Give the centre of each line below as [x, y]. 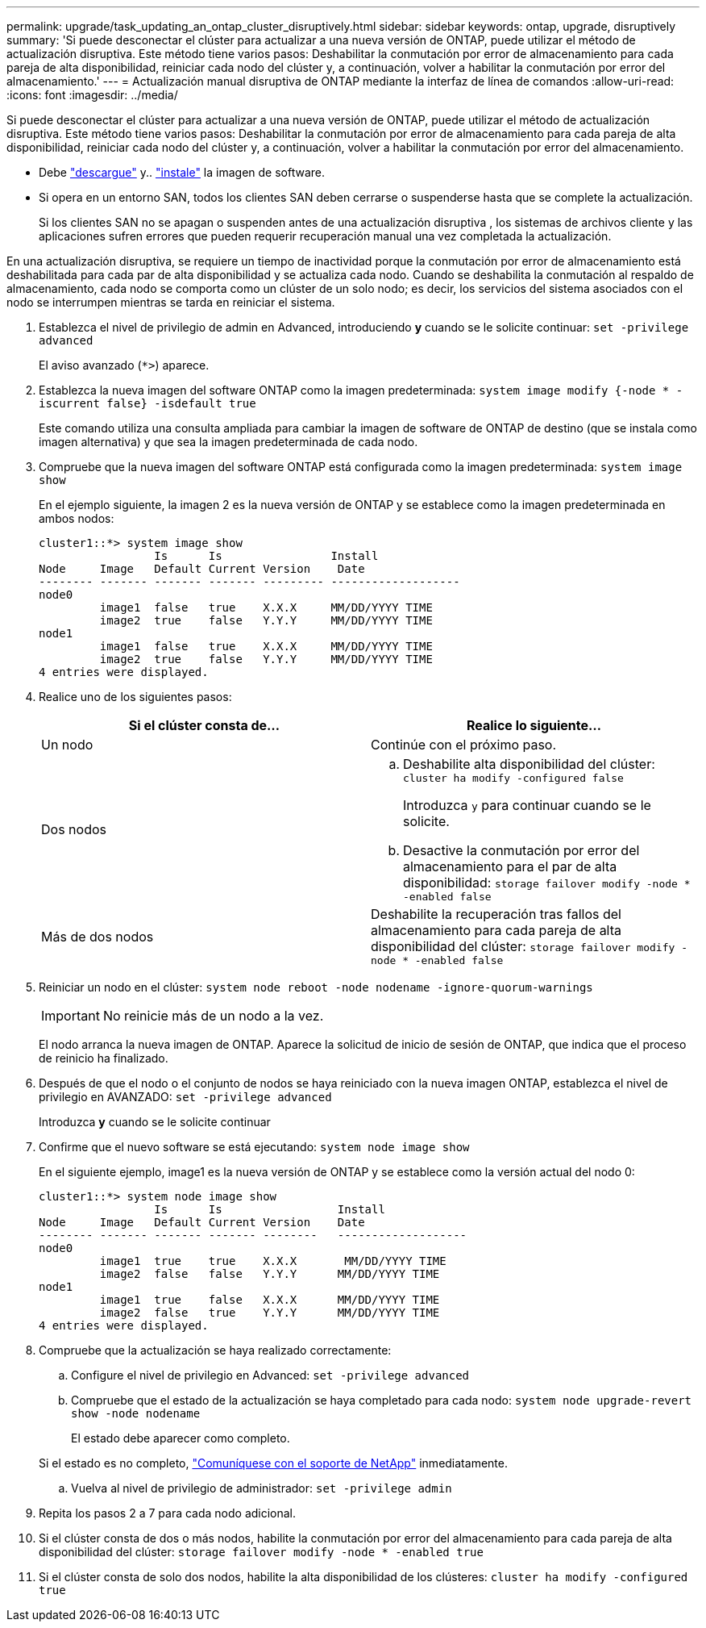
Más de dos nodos [98, 936]
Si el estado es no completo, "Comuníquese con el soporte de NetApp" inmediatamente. [273, 1463]
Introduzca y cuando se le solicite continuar [155, 1122]
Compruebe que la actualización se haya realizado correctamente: [215, 1350]
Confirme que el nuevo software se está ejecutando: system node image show [254, 1147]
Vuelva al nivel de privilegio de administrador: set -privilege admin [262, 1488]
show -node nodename [136, 1413]
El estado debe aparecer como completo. [181, 1438]
